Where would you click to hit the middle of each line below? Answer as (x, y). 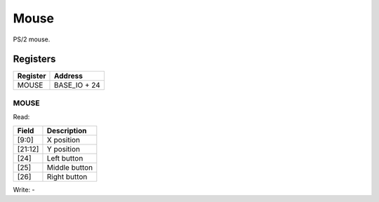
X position (64, 140)
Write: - (24, 189)
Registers (34, 59)
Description (67, 130)
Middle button (70, 167)
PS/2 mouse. (32, 39)
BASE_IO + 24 (77, 86)
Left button (65, 158)
